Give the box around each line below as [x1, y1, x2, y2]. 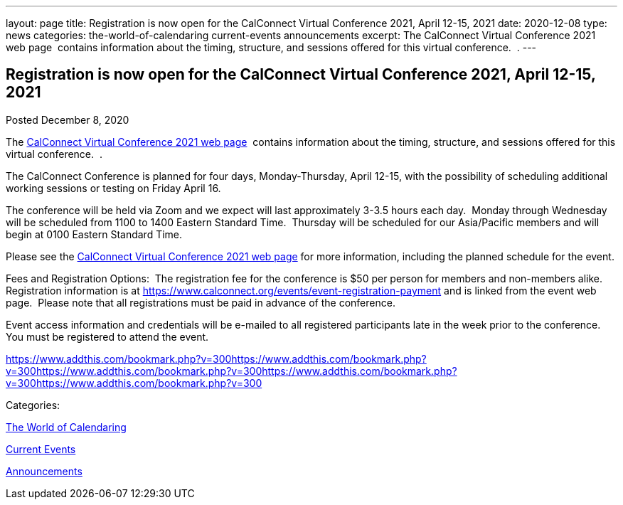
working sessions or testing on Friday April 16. [6, 181, 221, 194]
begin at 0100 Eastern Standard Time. [6, 228, 183, 240]
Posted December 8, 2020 [6, 113, 129, 126]
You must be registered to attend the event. [6, 330, 209, 343]
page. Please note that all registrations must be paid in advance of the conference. [6, 296, 395, 309]
